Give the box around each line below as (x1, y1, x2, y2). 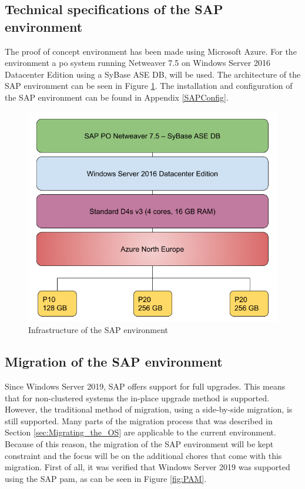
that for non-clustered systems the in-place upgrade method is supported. (5, 391, 270, 404)
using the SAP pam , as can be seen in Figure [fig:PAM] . (5, 472, 207, 484)
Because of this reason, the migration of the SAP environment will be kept (5, 438, 274, 450)
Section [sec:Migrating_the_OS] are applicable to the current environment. (5, 426, 276, 438)
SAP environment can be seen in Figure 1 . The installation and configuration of (5, 79, 293, 92)
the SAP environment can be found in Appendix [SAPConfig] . (5, 91, 229, 103)
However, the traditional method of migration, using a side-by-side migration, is (5, 403, 293, 415)
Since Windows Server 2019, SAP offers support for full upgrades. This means (5, 380, 286, 392)
